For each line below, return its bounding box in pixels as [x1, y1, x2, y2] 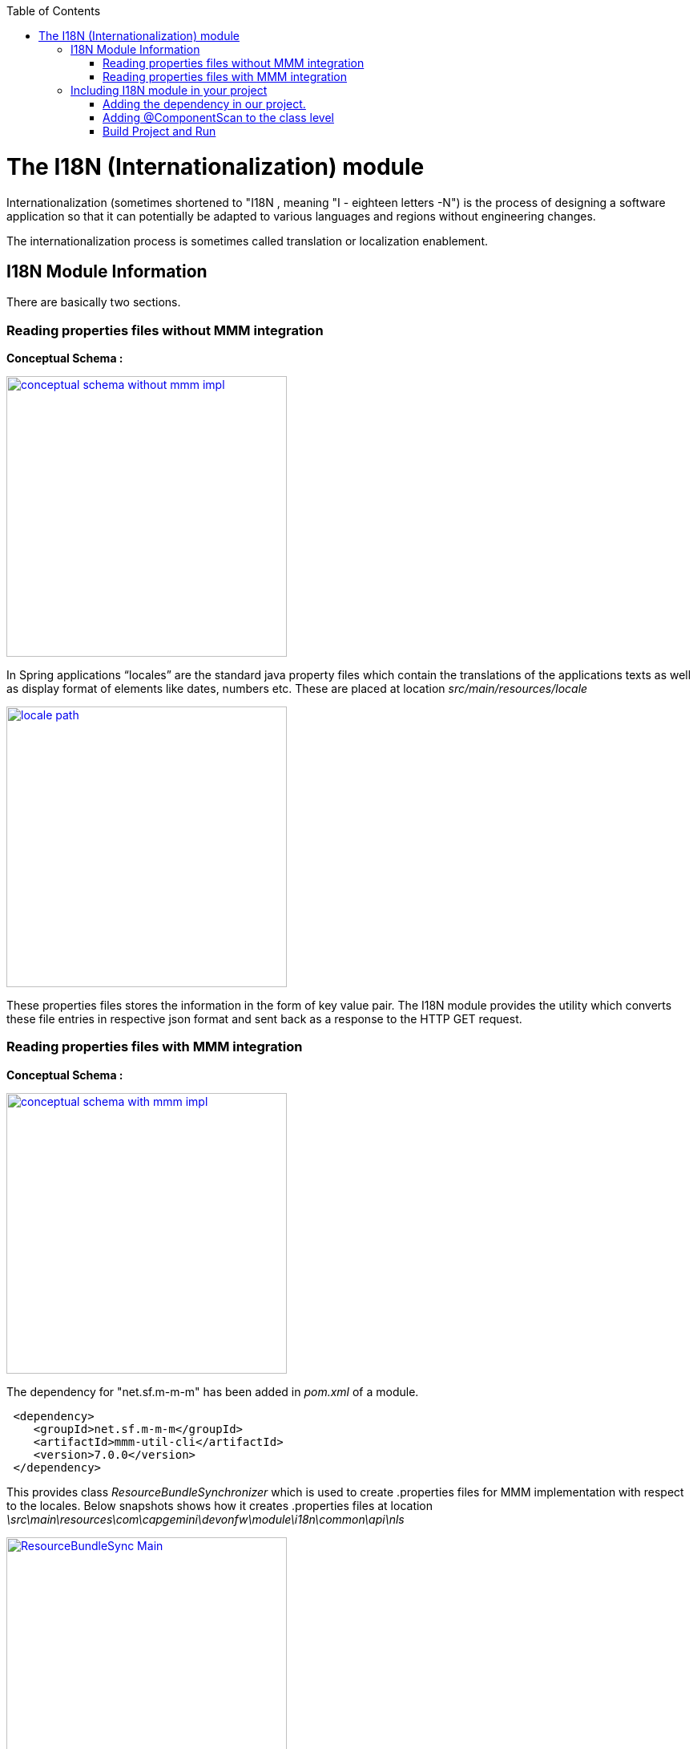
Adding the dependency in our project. [103, 97, 306, 111]
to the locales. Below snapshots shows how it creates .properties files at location [6, 1498, 433, 1512]
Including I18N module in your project [71, 83, 268, 97]
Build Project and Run [103, 124, 216, 138]
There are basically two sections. [6, 295, 181, 310]
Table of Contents [6, 4, 101, 18]
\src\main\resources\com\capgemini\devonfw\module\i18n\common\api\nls [6, 1512, 405, 1526]
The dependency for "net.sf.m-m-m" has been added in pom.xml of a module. [6, 1384, 419, 1399]
